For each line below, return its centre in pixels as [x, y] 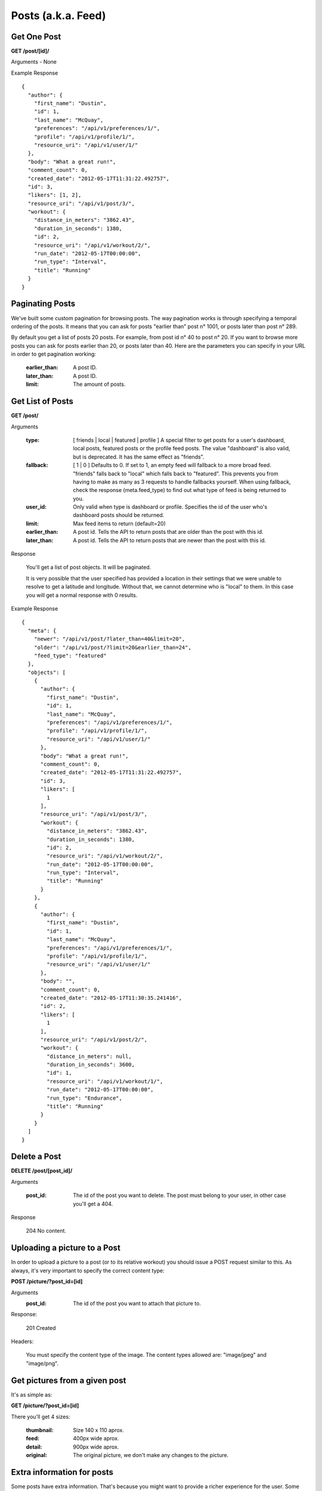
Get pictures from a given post [69, 1380]
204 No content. [46, 1231]
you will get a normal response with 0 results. [82, 595]
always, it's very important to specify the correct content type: [88, 1270]
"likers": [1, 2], [55, 195]
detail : [34, 1447]
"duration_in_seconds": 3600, [91, 1065]
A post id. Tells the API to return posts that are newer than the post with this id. [170, 540]
